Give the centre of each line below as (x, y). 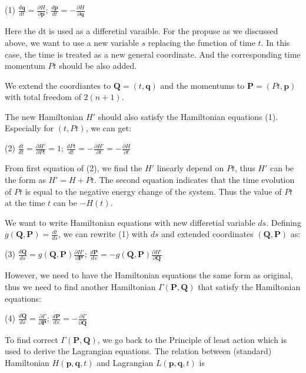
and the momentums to (202, 85)
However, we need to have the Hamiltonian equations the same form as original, (149, 275)
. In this (275, 42)
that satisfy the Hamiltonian (249, 287)
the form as (25, 179)
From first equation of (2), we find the (74, 168)
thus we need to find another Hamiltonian (80, 287)
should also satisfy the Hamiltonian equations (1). (188, 116)
